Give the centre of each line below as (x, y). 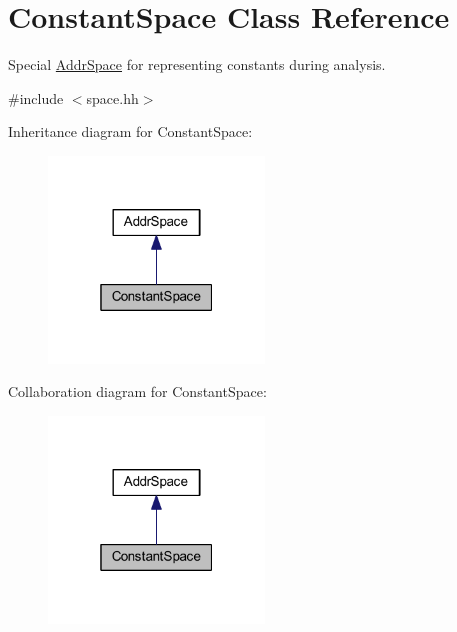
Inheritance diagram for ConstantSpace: (130, 131)
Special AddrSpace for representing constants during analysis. (197, 64)
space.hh (112, 97)
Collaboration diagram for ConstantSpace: (137, 391)
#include (36, 97)
